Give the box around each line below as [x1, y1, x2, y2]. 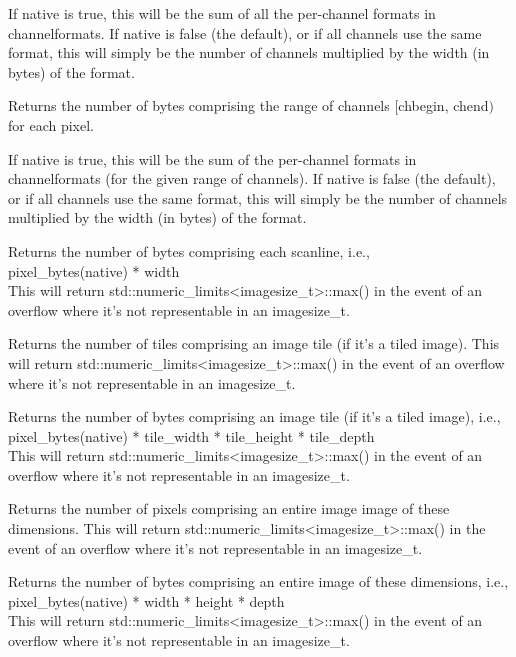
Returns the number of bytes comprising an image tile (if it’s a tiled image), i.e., [8, 406, 501, 427]
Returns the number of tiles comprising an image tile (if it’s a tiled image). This [8, 333, 500, 354]
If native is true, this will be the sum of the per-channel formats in [8, 148, 417, 169]
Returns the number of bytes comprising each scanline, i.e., [8, 240, 370, 261]
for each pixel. [8, 114, 94, 135]
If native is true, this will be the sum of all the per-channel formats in [8, 3, 436, 23]
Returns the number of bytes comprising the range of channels [8, 95, 390, 116]
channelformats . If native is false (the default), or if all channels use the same [8, 22, 482, 43]
